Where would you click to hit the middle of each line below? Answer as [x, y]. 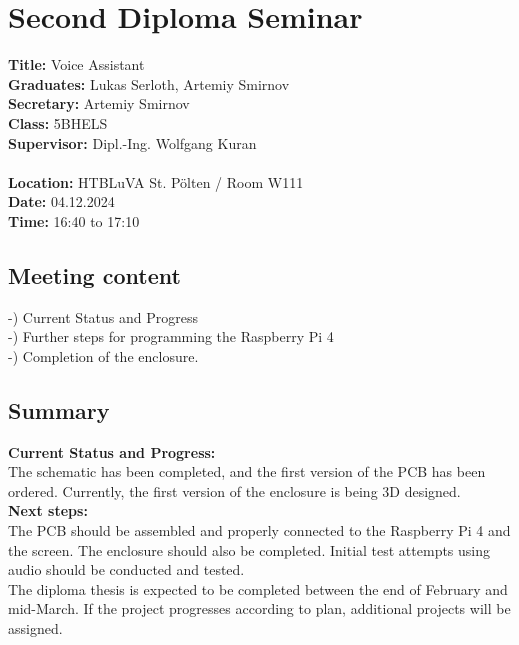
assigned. [35, 628]
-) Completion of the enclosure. [103, 355]
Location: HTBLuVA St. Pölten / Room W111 [156, 181]
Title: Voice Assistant [76, 64]
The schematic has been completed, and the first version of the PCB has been [247, 471]
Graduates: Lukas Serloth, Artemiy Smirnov [149, 83]
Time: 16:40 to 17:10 [74, 220]
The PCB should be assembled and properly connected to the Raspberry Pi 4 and [259, 530]
